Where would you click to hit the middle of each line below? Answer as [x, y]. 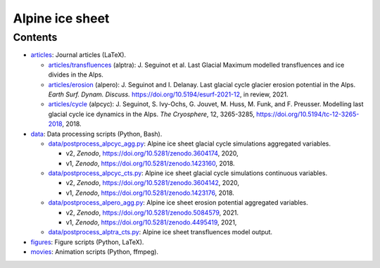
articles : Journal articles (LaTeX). [78, 55]
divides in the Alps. [76, 75]
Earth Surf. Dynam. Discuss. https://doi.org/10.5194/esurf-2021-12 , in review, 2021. [168, 94]
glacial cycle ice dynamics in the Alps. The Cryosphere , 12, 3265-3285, [151, 114]
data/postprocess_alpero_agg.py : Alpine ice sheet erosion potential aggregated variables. [178, 203]
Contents [35, 37]
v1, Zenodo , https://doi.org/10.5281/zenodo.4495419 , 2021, [151, 222]
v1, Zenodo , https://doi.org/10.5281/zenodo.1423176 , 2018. [150, 193]
